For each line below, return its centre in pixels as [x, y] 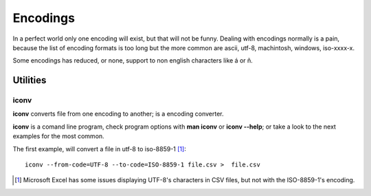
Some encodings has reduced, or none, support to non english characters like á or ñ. [133, 61]
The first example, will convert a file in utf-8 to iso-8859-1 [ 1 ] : [100, 149]
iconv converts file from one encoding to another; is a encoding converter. [118, 114]
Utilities [30, 80]
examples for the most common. [58, 136]
